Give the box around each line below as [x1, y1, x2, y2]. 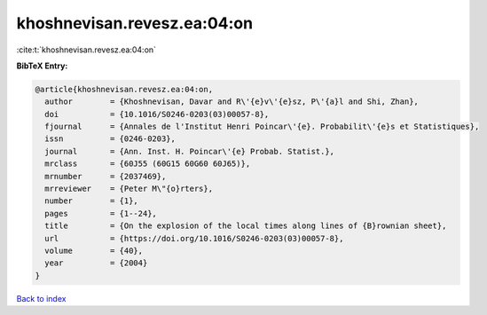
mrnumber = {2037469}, [44, 171, 167, 181]
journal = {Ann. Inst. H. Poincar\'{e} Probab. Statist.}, [44, 146, 335, 156]
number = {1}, [44, 196, 139, 206]
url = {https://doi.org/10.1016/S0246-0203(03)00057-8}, [44, 233, 344, 243]
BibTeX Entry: [16, 60, 68, 71]
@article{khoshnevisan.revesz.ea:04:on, [35, 84, 213, 94]
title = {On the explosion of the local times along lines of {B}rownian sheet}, [44, 221, 447, 231]
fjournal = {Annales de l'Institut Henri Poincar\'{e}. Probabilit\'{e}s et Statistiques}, [44, 122, 480, 132]
